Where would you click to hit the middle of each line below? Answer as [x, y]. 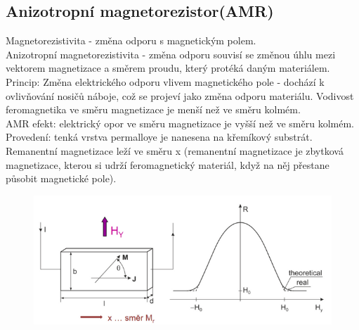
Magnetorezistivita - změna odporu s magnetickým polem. [131, 40]
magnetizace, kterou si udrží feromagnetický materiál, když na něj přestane [168, 164]
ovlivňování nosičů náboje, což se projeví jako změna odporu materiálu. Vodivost [180, 95]
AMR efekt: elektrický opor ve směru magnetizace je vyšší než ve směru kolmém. [180, 123]
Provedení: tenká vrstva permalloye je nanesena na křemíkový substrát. [159, 137]
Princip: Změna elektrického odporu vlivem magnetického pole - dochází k [165, 81]
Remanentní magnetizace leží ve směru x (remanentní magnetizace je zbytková [175, 150]
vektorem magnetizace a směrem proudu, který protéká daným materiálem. [168, 68]
